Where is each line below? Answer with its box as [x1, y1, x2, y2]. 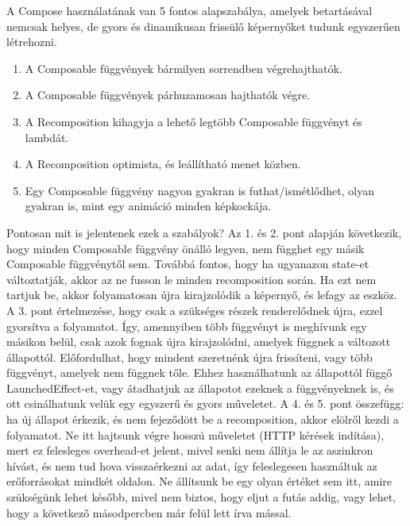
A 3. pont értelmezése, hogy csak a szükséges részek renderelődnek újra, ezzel [6, 301, 383, 318]
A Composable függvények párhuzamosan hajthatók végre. [25, 86, 311, 103]
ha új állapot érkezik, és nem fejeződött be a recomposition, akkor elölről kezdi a [6, 411, 399, 428]
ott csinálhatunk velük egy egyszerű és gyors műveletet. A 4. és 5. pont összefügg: [6, 395, 404, 412]
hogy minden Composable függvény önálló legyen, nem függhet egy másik [6, 240, 365, 256]
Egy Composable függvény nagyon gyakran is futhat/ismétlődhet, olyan [25, 182, 374, 198]
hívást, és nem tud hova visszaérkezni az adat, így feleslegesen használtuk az [6, 457, 377, 474]
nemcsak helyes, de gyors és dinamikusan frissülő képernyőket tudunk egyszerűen [6, 17, 400, 34]
